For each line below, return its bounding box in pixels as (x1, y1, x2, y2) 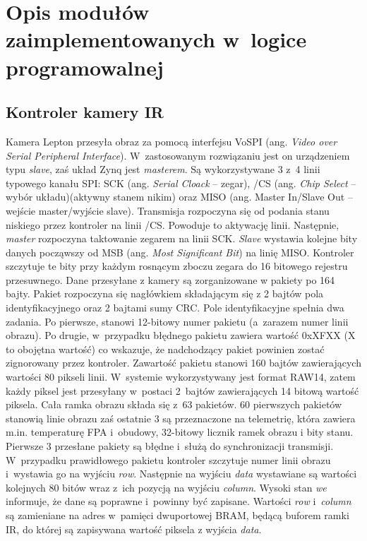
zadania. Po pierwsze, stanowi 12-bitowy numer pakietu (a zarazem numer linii (6, 314, 349, 328)
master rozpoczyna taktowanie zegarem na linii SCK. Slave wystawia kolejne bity (6, 231, 358, 246)
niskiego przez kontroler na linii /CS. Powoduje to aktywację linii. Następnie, (6, 217, 339, 232)
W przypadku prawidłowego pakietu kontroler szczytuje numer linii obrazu (6, 452, 331, 467)
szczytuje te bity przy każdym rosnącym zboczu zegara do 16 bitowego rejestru (6, 258, 348, 273)
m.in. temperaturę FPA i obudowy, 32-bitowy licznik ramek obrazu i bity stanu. (6, 424, 354, 439)
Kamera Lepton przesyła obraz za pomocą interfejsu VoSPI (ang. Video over (6, 133, 337, 148)
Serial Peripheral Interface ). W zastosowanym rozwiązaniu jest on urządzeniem (6, 148, 350, 162)
